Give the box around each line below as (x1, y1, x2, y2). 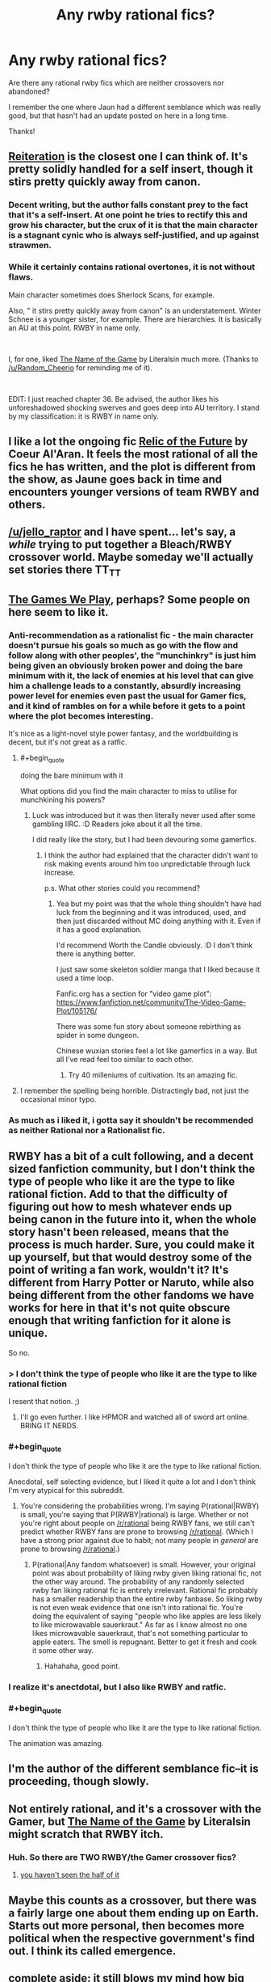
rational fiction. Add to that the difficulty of (8, 1187, 228, 1201)
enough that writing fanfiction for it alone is (8, 1314, 231, 1327)
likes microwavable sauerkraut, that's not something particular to (31, 1628, 248, 1638)
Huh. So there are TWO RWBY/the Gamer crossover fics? (8, 1851, 236, 1862)
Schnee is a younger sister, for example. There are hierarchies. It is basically (8, 314, 262, 324)
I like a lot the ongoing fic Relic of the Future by (8, 434, 248, 448)
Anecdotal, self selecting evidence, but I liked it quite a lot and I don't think (8, 1477, 256, 1486)
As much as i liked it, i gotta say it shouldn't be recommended (8, 1114, 254, 1125)
